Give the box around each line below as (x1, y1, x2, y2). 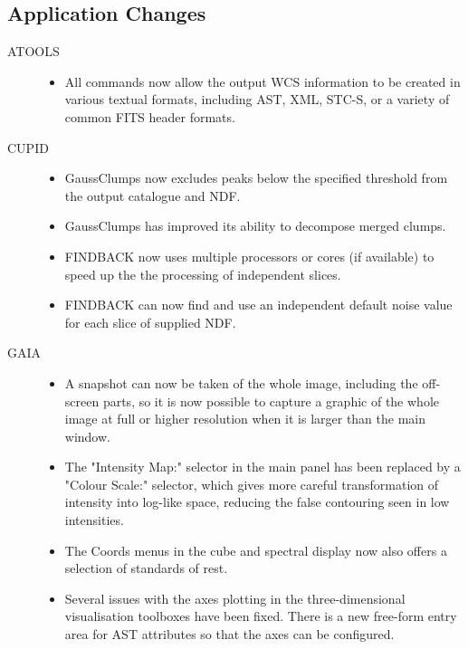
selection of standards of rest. (64, 558, 228, 577)
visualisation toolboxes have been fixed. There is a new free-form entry (64, 606, 457, 625)
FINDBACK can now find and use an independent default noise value (64, 295, 453, 314)
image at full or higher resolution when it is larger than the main (64, 409, 425, 428)
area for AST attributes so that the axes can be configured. (64, 625, 395, 644)
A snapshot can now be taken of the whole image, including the (64, 373, 418, 392)
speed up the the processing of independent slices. (64, 264, 341, 283)
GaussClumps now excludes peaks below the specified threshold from (64, 168, 448, 187)
